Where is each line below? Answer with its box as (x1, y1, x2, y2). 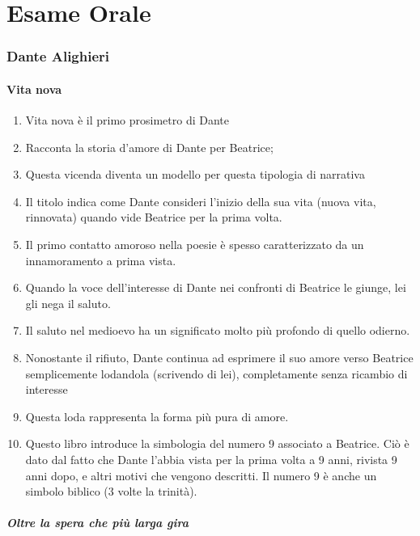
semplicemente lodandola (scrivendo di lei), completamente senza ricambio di (25, 365, 408, 382)
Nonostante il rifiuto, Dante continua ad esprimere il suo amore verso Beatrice (25, 348, 414, 365)
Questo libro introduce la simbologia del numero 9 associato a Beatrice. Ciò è (25, 435, 409, 452)
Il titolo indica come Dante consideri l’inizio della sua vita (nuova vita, (25, 192, 376, 209)
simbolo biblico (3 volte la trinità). (25, 483, 197, 500)
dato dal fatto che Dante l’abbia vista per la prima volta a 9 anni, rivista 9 (25, 450, 397, 467)
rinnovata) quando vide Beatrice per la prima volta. (25, 209, 282, 226)
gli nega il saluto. (25, 294, 111, 311)
